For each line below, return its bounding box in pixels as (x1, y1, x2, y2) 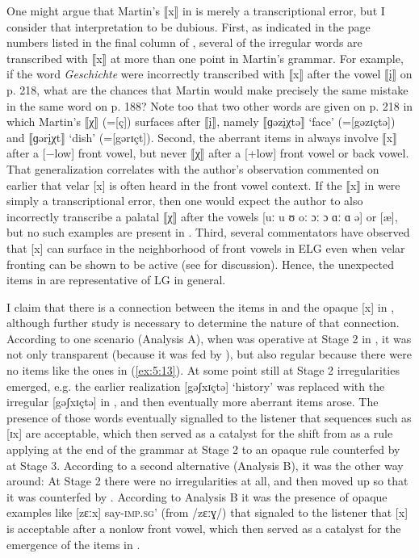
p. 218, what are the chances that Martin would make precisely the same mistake (6, 81, 409, 98)
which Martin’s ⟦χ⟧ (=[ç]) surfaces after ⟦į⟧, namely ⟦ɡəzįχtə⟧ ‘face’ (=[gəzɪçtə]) (6, 113, 396, 130)
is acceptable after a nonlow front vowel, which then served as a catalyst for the (6, 520, 401, 536)
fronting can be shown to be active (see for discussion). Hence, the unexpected (6, 255, 394, 272)
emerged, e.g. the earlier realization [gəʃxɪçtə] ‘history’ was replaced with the (6, 377, 385, 394)
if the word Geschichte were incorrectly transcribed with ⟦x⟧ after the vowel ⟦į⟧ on (6, 65, 413, 82)
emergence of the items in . (6, 535, 140, 552)
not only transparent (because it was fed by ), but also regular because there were (6, 346, 412, 363)
